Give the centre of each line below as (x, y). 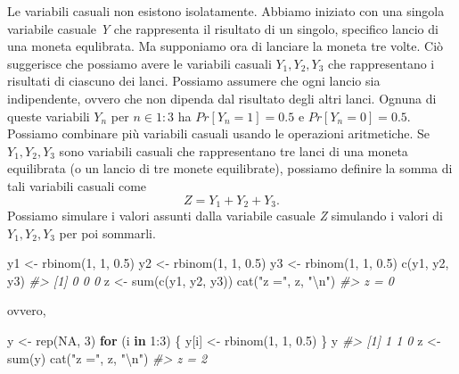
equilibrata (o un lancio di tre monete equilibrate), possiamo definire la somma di (230, 168)
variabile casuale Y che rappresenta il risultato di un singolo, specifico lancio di (223, 28)
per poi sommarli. (107, 233)
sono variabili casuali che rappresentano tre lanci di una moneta (234, 150)
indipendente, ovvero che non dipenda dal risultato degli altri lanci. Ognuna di (222, 98)
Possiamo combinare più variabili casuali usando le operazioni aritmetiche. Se (218, 133)
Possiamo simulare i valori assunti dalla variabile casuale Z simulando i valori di (225, 215)
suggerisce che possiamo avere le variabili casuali (139, 63)
